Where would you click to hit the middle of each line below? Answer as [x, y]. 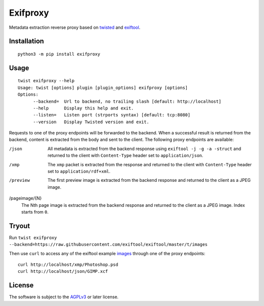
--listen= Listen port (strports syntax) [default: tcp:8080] [112, 115]
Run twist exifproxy [33, 238]
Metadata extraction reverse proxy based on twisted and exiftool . [75, 27]
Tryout [20, 226]
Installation [26, 41]
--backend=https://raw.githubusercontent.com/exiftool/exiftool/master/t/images [108, 245]
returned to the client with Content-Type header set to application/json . [125, 155]
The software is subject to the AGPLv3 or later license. [64, 297]
